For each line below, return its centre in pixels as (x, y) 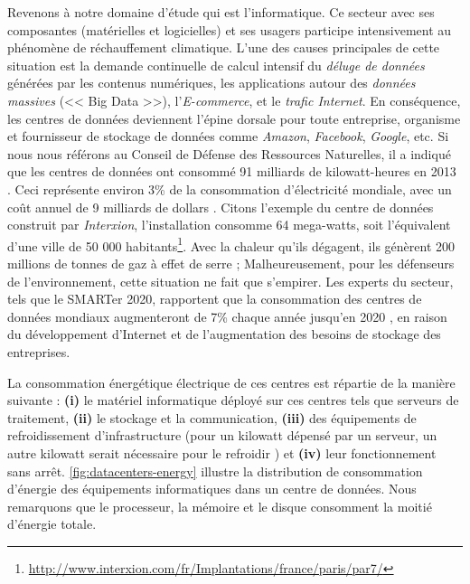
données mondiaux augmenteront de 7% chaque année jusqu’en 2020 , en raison (227, 316)
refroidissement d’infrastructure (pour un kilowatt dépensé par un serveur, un (222, 435)
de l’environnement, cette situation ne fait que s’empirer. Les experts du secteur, (230, 281)
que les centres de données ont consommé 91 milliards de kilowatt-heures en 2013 (232, 171)
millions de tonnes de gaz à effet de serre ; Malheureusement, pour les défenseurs (231, 263)
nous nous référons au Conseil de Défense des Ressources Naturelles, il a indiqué (229, 153)
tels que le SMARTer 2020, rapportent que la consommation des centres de (215, 299)
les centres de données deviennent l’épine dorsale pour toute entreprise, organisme (234, 118)
